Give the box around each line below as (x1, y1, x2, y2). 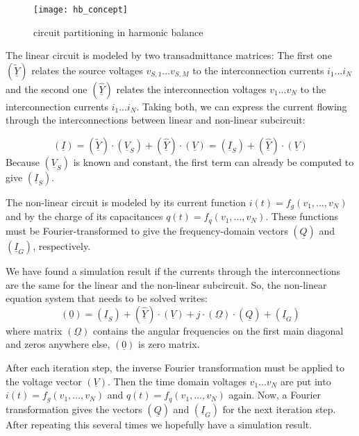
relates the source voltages (31, 62, 143, 77)
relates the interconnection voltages (116, 81, 267, 96)
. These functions (265, 209, 338, 224)
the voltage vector (6, 374, 82, 388)
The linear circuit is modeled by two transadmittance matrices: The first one (6, 48, 332, 62)
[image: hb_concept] (33, 5, 128, 15)
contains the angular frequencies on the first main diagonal (92, 323, 344, 337)
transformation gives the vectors (6, 401, 142, 416)
